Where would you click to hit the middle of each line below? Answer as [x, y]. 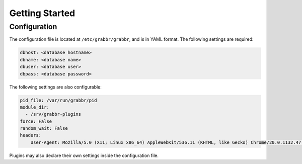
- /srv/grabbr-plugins [53, 114]
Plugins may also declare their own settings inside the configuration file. [84, 155]
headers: [31, 135]
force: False [36, 121]
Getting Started [42, 13]
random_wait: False [44, 129]
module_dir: [35, 107]
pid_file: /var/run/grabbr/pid [59, 100]
